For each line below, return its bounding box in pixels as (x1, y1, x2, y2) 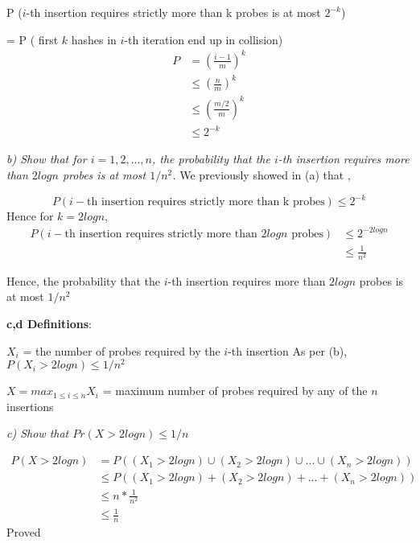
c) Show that (6, 425, 69, 442)
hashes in (71, 31, 117, 47)
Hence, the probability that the (6, 272, 161, 289)
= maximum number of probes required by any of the (102, 382, 368, 399)
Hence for (6, 208, 54, 224)
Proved (6, 524, 41, 541)
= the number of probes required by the (23, 342, 220, 359)
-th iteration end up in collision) (124, 31, 283, 47)
